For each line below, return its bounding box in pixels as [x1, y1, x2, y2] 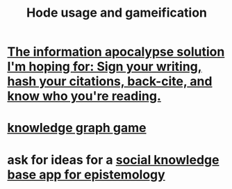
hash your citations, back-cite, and [7, 74, 213, 90]
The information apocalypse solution [7, 44, 225, 60]
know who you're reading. [7, 88, 162, 104]
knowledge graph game [7, 120, 147, 136]
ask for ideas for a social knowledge [7, 151, 219, 167]
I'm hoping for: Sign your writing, [7, 59, 203, 74]
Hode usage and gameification [26, 5, 207, 21]
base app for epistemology [7, 167, 165, 182]
